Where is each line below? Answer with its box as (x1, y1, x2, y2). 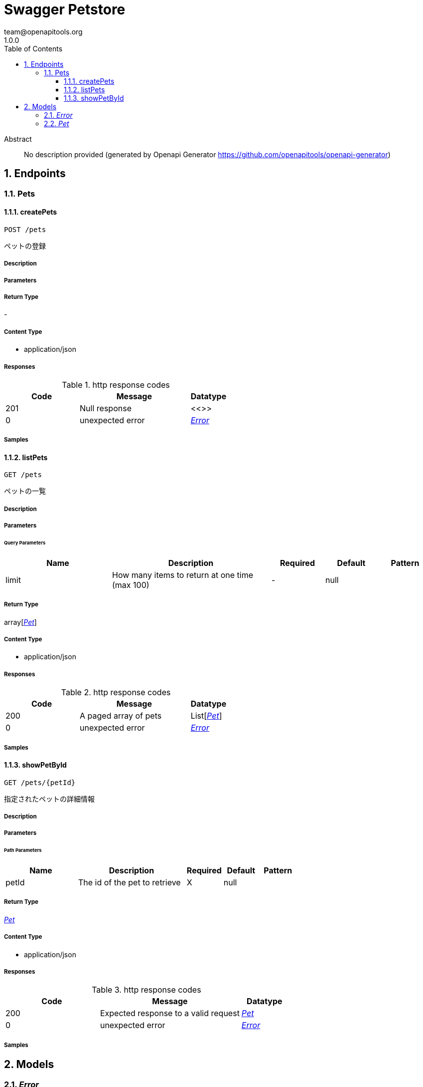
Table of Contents (4, 44, 63, 53)
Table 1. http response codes (62, 379, 170, 390)
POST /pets (4, 225, 46, 234)
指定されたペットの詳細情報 (4, 794, 95, 803)
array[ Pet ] (4, 617, 37, 626)
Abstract (4, 134, 32, 143)
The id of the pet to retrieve (78, 877, 181, 887)
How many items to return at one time (112, 569, 253, 580)
